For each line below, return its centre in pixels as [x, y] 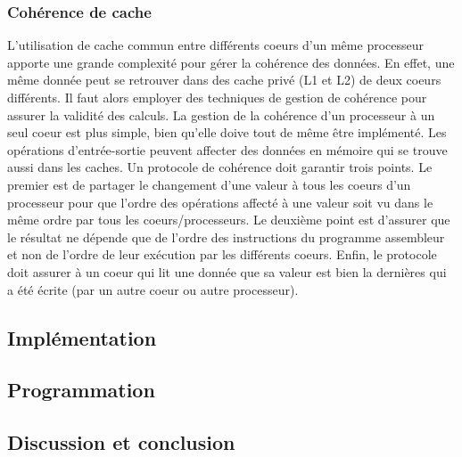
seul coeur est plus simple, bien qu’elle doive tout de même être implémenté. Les [227, 132]
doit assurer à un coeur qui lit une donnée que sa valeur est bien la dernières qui [227, 271]
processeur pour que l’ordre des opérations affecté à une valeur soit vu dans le [220, 202]
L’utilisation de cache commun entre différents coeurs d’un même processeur [215, 45]
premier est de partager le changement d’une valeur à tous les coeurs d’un [209, 184]
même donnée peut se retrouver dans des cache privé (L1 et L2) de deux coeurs [224, 80]
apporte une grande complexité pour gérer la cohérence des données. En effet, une [231, 62]
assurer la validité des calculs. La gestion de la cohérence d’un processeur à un [221, 114]
